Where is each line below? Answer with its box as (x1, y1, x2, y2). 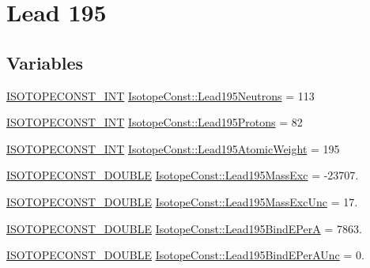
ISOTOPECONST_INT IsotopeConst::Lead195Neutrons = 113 (6, 87, 315, 104)
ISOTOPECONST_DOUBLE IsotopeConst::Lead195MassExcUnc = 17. (6, 193, 358, 209)
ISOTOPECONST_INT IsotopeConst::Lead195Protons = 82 (6, 114, 303, 130)
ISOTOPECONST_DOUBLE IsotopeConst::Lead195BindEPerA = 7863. (6, 220, 362, 236)
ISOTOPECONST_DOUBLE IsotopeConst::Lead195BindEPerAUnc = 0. (6, 247, 364, 263)
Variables (6, 50, 84, 74)
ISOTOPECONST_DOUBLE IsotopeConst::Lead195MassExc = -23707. (6, 167, 359, 183)
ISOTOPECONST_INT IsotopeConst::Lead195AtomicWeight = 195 (6, 140, 340, 157)
